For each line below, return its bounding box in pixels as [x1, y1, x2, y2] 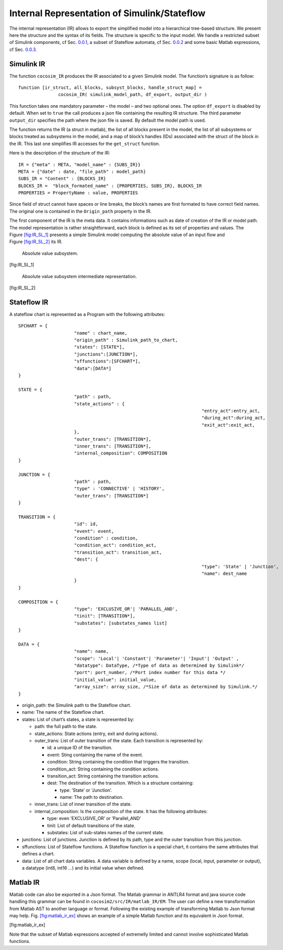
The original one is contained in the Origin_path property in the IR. [9, 208, 152, 214]
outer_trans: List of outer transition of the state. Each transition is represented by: [34, 737, 204, 743]
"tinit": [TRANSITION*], [74, 613, 136, 619]
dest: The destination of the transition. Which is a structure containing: [47, 780, 194, 786]
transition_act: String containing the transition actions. [47, 773, 159, 779]
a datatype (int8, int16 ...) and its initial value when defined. [22, 865, 145, 871]
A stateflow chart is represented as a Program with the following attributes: [9, 311, 165, 317]
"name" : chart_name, [74, 330, 128, 336]
